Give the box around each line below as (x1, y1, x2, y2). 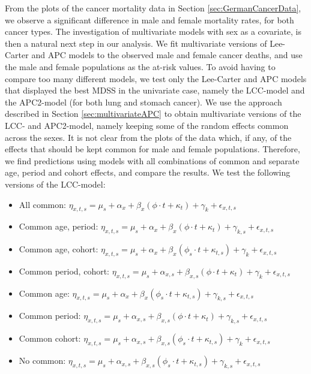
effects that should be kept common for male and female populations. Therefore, (5, 143, 300, 155)
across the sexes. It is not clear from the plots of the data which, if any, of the (5, 131, 292, 143)
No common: (19, 354, 66, 367)
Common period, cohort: (19, 264, 110, 277)
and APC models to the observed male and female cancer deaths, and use (31, 49, 303, 61)
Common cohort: (19, 332, 81, 345)
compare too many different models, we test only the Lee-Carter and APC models (5, 72, 307, 85)
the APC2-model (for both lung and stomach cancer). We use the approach (5, 95, 282, 108)
